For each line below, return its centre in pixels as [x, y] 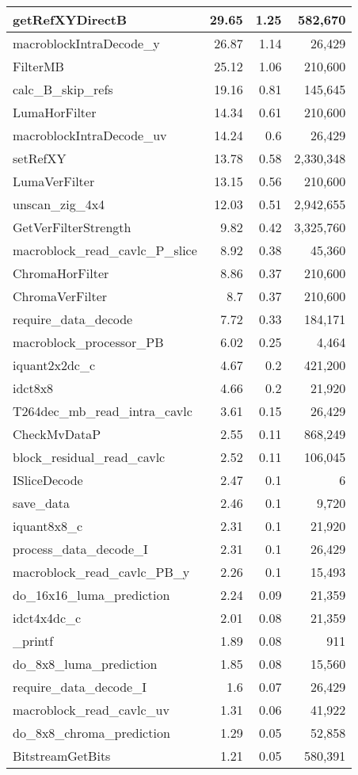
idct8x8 [33, 388]
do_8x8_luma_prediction [85, 664]
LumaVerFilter [54, 181]
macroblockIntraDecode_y [86, 43]
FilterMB [38, 66]
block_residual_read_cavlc [89, 457]
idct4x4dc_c [47, 618]
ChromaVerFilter [60, 296]
